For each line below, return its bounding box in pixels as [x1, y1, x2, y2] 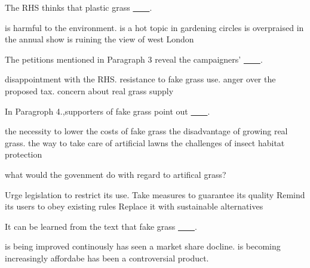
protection [5, 148, 42, 161]
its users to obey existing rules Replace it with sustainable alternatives [5, 200, 263, 212]
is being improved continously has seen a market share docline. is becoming [5, 240, 281, 252]
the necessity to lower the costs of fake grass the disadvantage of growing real [5, 125, 288, 137]
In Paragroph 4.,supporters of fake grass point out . [5, 104, 210, 117]
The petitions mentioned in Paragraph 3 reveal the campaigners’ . [5, 53, 263, 65]
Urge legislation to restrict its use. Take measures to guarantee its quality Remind [5, 188, 305, 201]
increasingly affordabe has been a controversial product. [5, 251, 209, 264]
